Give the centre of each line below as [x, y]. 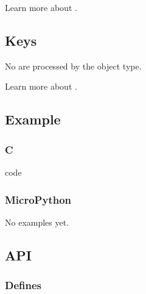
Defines [23, 285]
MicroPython [38, 199]
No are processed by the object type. [73, 66]
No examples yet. [37, 222]
